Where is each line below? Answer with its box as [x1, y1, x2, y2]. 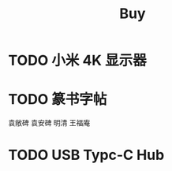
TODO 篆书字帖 [8, 91, 107, 109]
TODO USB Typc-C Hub [8, 147, 165, 164]
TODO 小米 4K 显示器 [8, 52, 148, 69]
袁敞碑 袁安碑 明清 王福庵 [8, 118, 91, 128]
